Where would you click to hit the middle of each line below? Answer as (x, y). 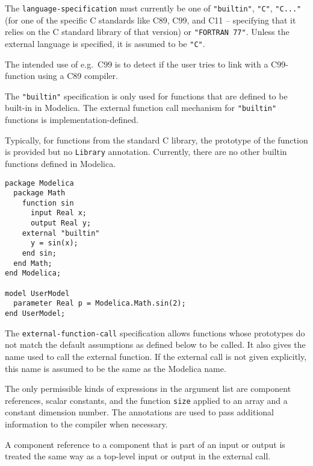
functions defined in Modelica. (60, 163)
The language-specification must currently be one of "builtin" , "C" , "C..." (153, 8)
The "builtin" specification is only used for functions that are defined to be (146, 96)
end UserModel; (35, 314)
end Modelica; (33, 273)
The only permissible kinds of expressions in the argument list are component (148, 389)
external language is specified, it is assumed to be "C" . (105, 43)
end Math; (33, 263)
